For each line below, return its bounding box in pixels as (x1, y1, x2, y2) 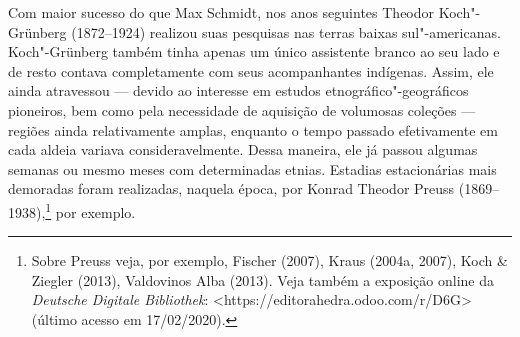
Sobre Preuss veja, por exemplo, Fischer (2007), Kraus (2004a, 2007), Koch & (31, 250, 508, 271)
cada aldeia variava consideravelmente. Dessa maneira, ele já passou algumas (8, 139, 478, 160)
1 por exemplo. (45, 198, 136, 222)
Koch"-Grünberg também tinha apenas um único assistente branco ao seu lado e (8, 41, 500, 62)
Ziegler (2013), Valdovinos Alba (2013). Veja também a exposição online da (31, 269, 494, 290)
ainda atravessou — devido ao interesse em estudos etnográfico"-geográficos (8, 80, 469, 101)
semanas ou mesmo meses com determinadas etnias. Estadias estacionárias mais (8, 158, 497, 179)
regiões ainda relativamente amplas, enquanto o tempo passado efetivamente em (8, 119, 498, 140)
